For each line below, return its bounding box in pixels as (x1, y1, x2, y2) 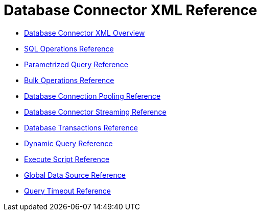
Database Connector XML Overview (24, 28, 145, 37)
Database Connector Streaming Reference (24, 107, 167, 116)
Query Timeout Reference (24, 186, 111, 195)
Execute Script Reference (24, 154, 110, 164)
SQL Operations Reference (24, 44, 114, 53)
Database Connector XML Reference (4, 2, 257, 19)
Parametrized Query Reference (24, 60, 128, 69)
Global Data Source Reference (24, 170, 126, 179)
